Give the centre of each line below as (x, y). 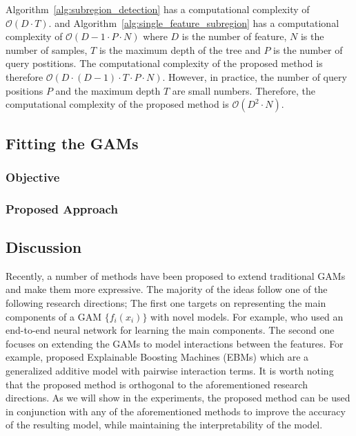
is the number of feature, (234, 36)
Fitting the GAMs (72, 143)
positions (24, 90)
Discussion (44, 247)
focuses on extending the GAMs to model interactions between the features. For (175, 343)
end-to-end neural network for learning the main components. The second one (170, 330)
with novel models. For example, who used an (247, 316)
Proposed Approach (62, 208)
